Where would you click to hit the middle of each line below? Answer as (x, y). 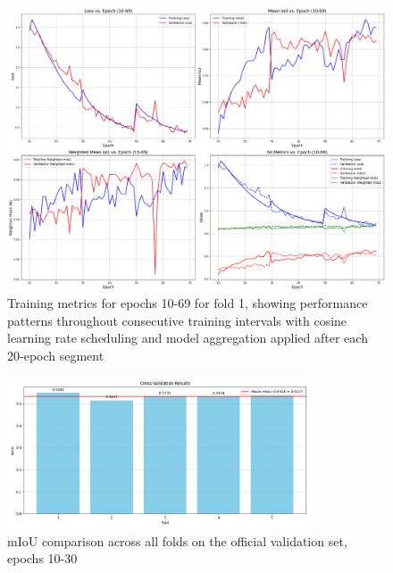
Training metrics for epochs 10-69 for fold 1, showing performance (188, 303)
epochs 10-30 (42, 558)
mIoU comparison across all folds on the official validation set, (177, 540)
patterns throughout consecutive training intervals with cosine (177, 320)
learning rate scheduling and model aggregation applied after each (188, 338)
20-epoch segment (56, 355)
